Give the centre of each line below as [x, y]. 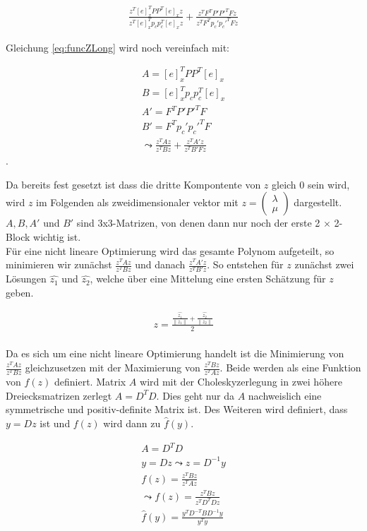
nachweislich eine [285, 395]
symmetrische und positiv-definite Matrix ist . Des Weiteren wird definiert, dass [177, 409]
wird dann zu [132, 423]
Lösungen [26, 279]
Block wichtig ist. [43, 236]
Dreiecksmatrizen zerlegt [59, 395]
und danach [160, 264]
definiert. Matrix [90, 382]
